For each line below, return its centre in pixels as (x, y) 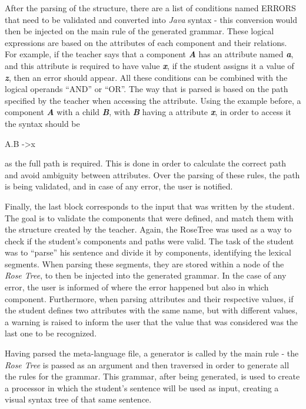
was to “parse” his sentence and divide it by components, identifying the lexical (148, 252)
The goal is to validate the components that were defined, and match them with (149, 217)
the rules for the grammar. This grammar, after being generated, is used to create (152, 376)
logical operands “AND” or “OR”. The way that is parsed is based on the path (147, 89)
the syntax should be (42, 123)
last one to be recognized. (51, 333)
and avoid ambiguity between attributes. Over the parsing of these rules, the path (152, 174)
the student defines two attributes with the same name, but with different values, (151, 310)
